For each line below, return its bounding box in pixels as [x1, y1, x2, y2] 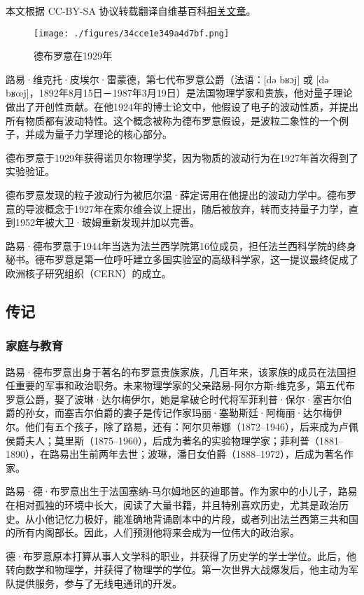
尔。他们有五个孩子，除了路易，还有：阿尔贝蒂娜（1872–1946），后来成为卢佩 [6, 419, 358, 433]
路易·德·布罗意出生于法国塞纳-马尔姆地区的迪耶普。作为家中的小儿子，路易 [6, 484, 358, 498]
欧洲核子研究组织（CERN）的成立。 [6, 265, 171, 280]
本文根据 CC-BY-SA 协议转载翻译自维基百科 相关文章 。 [6, 3, 256, 17]
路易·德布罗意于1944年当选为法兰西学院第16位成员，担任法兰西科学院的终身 [6, 238, 356, 253]
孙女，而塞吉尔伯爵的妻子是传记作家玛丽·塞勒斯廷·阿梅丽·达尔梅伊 [24, 405, 342, 420]
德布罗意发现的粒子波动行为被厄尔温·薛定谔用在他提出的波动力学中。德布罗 [6, 188, 356, 202]
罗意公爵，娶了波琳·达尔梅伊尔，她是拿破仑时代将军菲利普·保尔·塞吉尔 [6, 391, 342, 406]
